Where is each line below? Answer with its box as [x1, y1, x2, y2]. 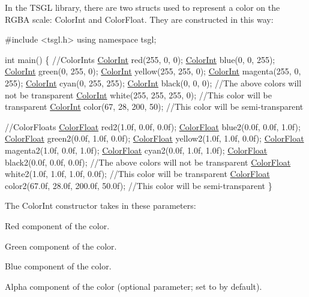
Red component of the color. [5, 219, 110, 232]
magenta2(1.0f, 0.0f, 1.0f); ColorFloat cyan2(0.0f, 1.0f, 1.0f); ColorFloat [5, 143, 268, 156]
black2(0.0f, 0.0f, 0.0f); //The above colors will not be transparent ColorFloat [5, 155, 291, 168]
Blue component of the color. [5, 260, 112, 272]
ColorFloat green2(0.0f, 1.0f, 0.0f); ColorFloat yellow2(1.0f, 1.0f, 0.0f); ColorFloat [5, 132, 304, 145]
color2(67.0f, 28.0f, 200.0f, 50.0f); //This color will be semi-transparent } [5, 179, 272, 191]
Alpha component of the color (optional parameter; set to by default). [5, 280, 262, 292]
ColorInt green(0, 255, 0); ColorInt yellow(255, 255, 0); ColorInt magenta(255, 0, [5, 65, 301, 77]
